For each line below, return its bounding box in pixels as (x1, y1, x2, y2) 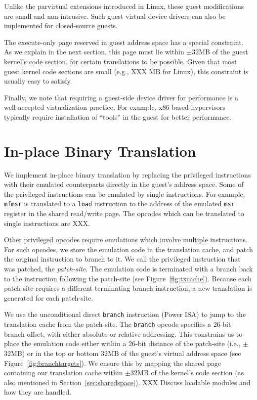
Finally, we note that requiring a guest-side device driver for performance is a (4, 92, 238, 102)
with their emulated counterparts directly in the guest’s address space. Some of (4, 179, 244, 189)
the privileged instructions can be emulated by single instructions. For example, (4, 188, 245, 199)
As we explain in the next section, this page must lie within (4, 46, 184, 57)
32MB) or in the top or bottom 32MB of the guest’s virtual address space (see (4, 348, 241, 358)
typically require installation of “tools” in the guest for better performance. (4, 111, 232, 122)
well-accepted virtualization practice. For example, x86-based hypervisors (4, 102, 225, 112)
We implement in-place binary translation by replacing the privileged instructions (4, 169, 251, 179)
